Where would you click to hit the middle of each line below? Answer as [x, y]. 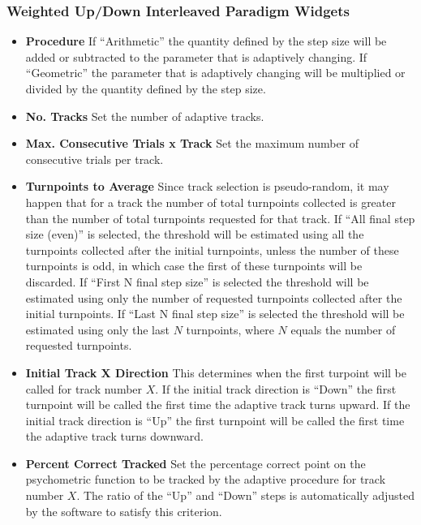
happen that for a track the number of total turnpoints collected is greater [210, 202]
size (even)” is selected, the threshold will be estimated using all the [195, 234]
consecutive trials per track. [95, 159]
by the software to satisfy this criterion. [124, 511]
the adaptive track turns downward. [114, 436]
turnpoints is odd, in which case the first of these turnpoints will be [194, 266]
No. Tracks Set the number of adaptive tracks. [145, 116]
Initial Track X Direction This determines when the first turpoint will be [216, 372]
